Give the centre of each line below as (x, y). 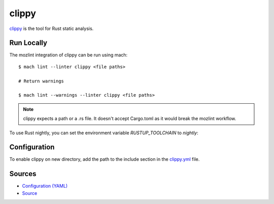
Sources (23, 174)
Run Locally (28, 43)
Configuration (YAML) (45, 186)
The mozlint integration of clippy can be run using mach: (68, 55)
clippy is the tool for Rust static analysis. (52, 28)
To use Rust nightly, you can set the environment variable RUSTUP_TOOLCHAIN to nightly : (104, 133)
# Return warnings (41, 81)
